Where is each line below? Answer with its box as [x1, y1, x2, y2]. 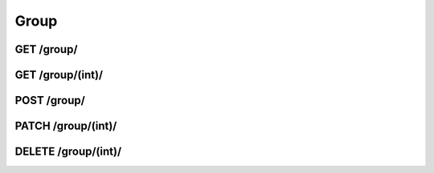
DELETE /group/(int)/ [14, 145, 122, 159]
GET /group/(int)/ [14, 68, 104, 82]
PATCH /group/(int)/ [14, 119, 117, 133]
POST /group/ [14, 94, 86, 107]
